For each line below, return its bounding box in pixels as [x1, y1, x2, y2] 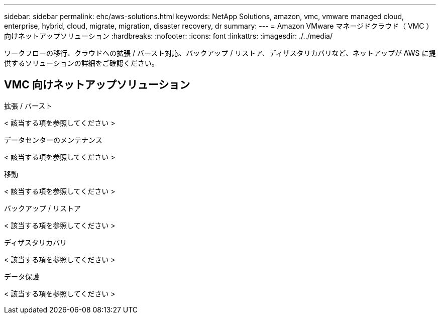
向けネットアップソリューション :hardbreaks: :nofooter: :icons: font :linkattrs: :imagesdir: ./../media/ [4, 32, 333, 40]
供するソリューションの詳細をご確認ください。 [4, 59, 159, 67]
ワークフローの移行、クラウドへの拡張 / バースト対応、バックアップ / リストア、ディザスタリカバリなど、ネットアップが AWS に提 [4, 49, 436, 57]
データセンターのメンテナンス [4, 135, 102, 144]
